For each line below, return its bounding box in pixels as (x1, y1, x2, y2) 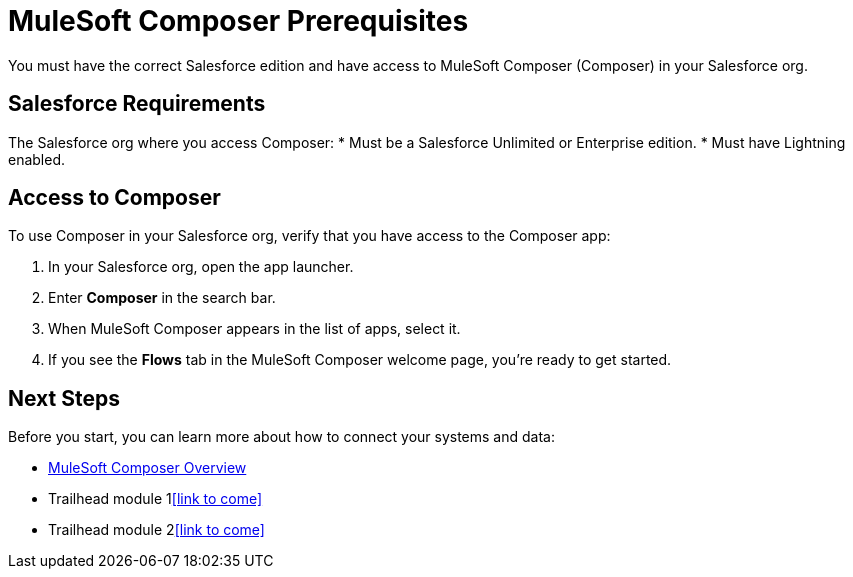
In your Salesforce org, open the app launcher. (48, 258, 354, 276)
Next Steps (8, 385, 120, 411)
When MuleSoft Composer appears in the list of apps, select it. (48, 320, 461, 338)
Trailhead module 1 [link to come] (48, 490, 263, 508)
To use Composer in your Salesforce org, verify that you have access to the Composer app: (8, 227, 611, 245)
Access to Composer (8, 185, 221, 211)
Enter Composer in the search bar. (48, 289, 276, 307)
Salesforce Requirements (8, 91, 266, 117)
